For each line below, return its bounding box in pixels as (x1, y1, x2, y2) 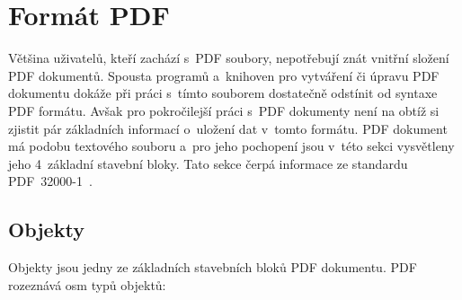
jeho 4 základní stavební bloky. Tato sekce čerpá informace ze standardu (8, 154, 408, 172)
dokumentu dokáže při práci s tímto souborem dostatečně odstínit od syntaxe (8, 84, 438, 102)
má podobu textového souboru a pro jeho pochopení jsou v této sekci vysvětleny (8, 137, 455, 155)
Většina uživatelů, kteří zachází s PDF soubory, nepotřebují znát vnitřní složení (8, 49, 449, 67)
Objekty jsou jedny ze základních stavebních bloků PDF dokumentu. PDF (8, 258, 417, 277)
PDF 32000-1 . (8, 172, 93, 190)
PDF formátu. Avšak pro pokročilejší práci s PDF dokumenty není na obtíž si (8, 101, 440, 119)
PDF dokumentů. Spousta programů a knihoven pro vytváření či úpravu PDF (8, 66, 440, 84)
